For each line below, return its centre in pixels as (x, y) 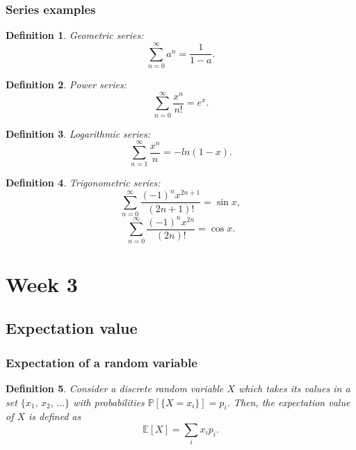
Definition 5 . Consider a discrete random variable (115, 388)
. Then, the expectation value (289, 402)
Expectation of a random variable (102, 362)
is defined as (55, 416)
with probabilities (109, 402)
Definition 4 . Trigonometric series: (83, 183)
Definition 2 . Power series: (66, 84)
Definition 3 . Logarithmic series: (78, 133)
